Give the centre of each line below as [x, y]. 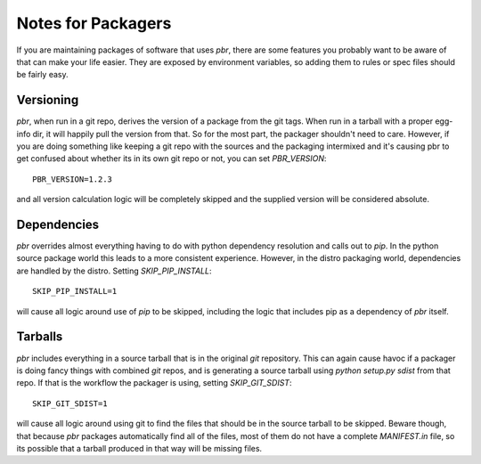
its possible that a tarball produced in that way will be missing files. [139, 448]
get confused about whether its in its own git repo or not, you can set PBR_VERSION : [171, 159]
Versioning [48, 100]
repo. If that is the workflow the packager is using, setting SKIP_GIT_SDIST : [154, 383]
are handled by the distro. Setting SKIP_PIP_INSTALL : [114, 271]
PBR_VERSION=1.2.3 [73, 179]
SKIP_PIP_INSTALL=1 [75, 291]
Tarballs [40, 337]
